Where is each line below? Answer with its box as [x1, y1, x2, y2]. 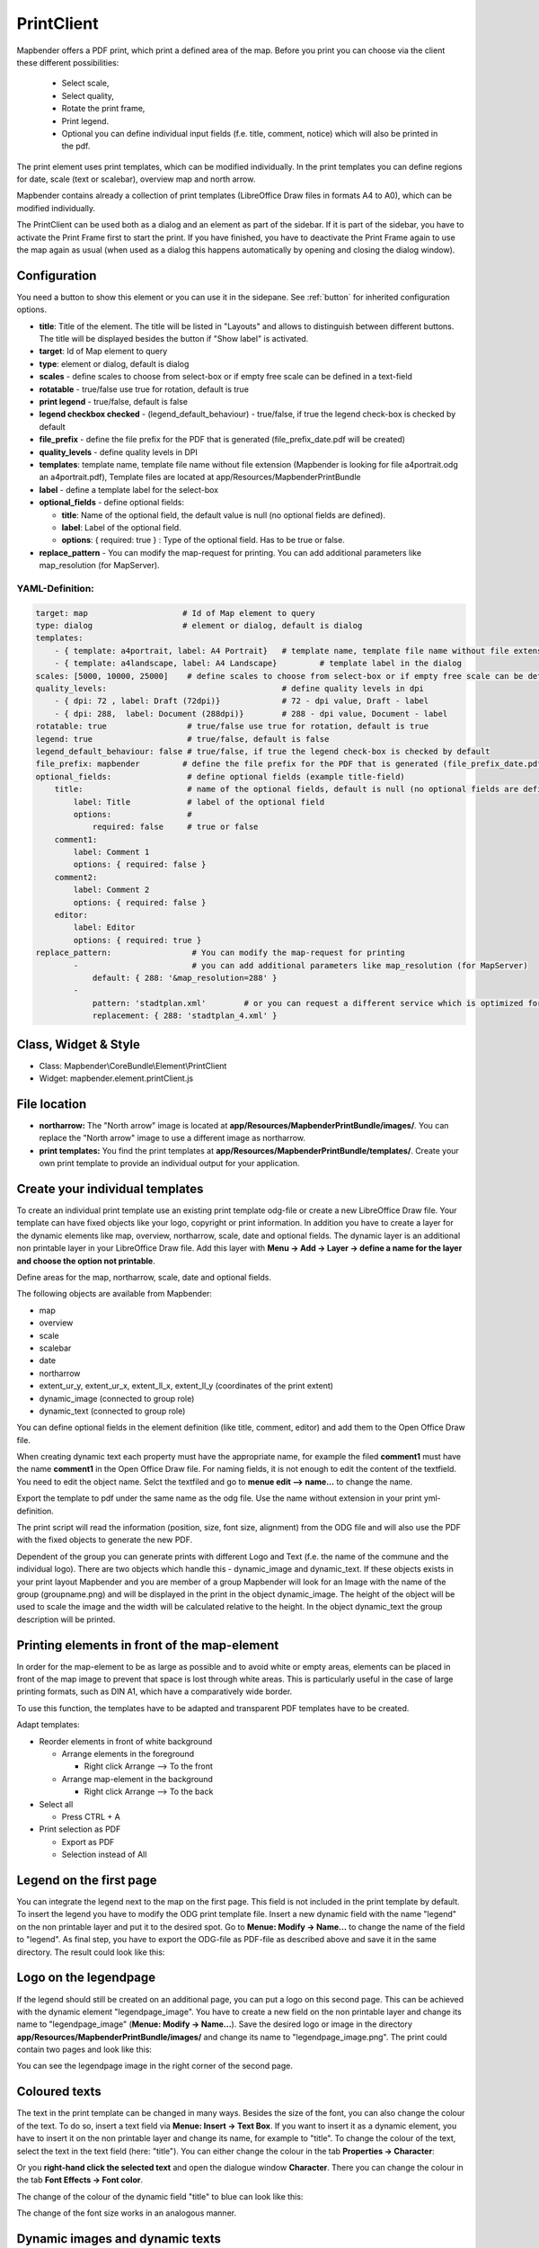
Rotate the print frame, [61, 103, 146, 114]
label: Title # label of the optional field [73, 797, 325, 807]
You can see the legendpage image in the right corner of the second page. [16, 2060, 294, 2072]
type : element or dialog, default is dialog [39, 358, 190, 369]
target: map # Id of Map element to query [35, 608, 315, 618]
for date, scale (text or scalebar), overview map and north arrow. [16, 174, 256, 184]
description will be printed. [16, 1614, 116, 1625]
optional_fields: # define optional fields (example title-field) [35, 772, 406, 781]
